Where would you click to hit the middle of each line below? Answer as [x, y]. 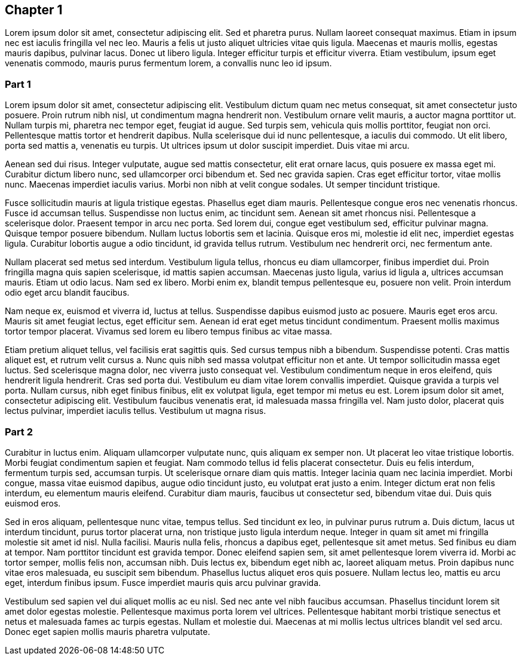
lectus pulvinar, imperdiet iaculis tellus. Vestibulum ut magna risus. [136, 411]
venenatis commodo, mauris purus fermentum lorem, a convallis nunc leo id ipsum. [168, 63]
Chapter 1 [34, 10]
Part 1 [18, 84]
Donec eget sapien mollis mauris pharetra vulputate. [108, 631]
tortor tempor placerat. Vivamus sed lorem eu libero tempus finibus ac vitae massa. [169, 331]
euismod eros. [33, 503]
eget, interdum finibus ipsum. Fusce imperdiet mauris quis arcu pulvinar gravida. [163, 582]
